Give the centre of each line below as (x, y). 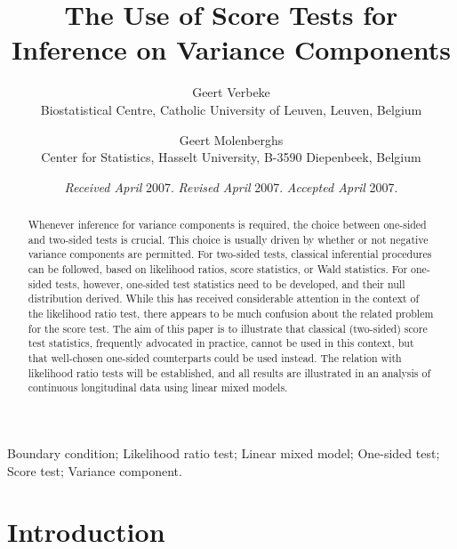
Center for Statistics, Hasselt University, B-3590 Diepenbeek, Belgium (231, 157)
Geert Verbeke (231, 92)
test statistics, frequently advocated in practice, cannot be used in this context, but (221, 343)
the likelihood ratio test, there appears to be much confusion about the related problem (231, 314)
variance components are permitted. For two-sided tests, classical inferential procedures (230, 254)
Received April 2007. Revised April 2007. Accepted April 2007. (231, 186)
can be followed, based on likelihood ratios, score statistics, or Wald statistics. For (218, 269)
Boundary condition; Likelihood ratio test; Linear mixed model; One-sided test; (224, 452)
